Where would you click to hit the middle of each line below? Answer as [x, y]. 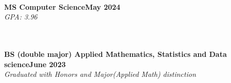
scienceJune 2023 [35, 64]
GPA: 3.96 [21, 17]
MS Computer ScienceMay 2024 [62, 6]
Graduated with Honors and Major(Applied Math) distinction [100, 74]
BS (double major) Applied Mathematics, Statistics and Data [115, 54]
